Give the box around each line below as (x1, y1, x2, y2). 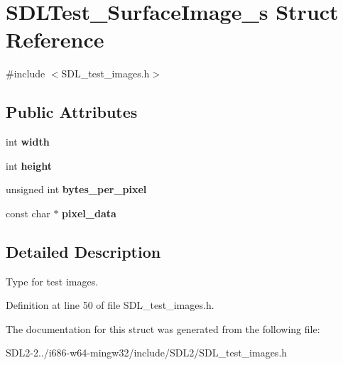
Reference (6, 25, 104, 54)
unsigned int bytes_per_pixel (6, 182, 147, 197)
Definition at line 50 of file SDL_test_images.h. (6, 298, 214, 312)
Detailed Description (6, 240, 161, 262)
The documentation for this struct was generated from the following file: (6, 321, 320, 336)
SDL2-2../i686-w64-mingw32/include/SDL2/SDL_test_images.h (6, 345, 288, 360)
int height (6, 158, 53, 173)
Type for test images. (6, 273, 99, 288)
